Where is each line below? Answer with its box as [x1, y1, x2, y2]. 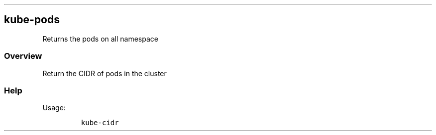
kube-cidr [81, 119, 119, 127]
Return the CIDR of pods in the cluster [42, 69, 167, 78]
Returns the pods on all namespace [42, 34, 158, 43]
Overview [4, 51, 42, 61]
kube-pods [4, 13, 60, 26]
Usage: [42, 103, 66, 112]
